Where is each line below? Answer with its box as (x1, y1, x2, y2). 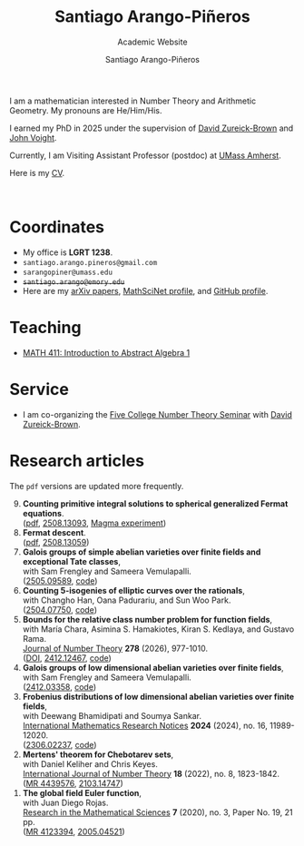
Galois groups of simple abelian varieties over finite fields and (22, 546, 261, 557)
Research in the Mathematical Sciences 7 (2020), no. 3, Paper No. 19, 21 (22, 806, 293, 818)
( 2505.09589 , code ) (22, 575, 98, 586)
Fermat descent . (22, 526, 86, 537)
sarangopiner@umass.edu (22, 268, 113, 277)
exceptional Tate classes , (22, 556, 121, 566)
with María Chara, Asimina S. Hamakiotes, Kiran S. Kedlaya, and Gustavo (22, 624, 295, 634)
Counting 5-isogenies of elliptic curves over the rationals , (22, 585, 245, 595)
